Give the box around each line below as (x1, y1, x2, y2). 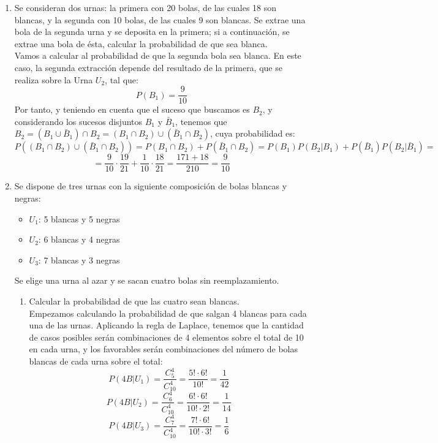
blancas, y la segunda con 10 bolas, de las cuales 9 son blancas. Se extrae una (14, 13, 306, 26)
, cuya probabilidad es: (210, 127, 295, 140)
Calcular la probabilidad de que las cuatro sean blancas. (29, 295, 240, 308)
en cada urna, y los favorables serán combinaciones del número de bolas (29, 343, 298, 355)
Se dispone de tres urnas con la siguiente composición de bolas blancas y (14, 180, 287, 192)
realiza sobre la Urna (14, 73, 93, 86)
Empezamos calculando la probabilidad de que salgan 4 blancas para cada (29, 306, 307, 319)
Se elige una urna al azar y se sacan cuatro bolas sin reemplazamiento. (14, 274, 279, 287)
